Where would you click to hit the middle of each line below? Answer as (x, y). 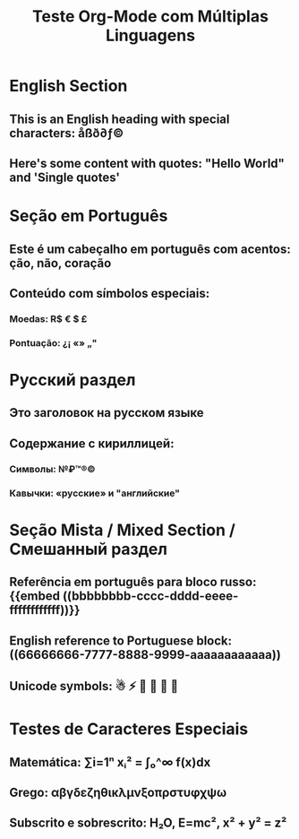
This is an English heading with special (120, 119)
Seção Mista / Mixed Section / (122, 530)
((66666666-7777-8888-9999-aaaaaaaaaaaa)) (145, 655)
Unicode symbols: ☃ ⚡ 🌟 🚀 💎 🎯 (94, 686)
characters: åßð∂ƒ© (67, 133)
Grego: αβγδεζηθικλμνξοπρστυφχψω (118, 792)
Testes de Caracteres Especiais (129, 729)
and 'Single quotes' (65, 177)
